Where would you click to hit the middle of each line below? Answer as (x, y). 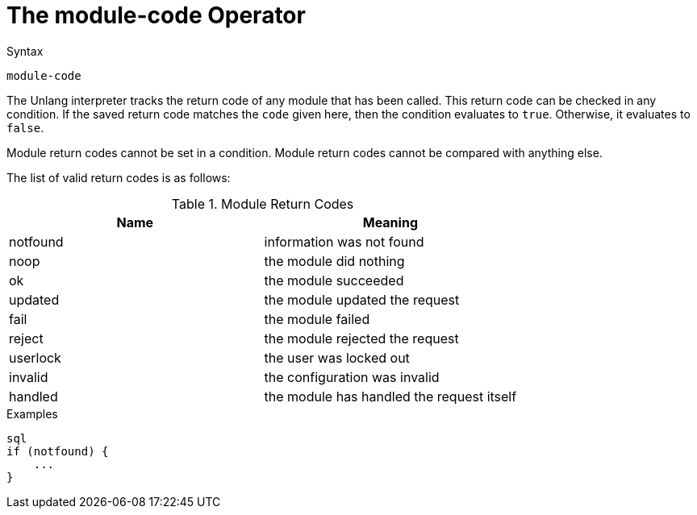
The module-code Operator (156, 15)
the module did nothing (334, 261)
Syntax (25, 51)
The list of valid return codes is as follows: (119, 177)
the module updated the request (362, 299)
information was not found (344, 241)
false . (25, 127)
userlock (35, 357)
